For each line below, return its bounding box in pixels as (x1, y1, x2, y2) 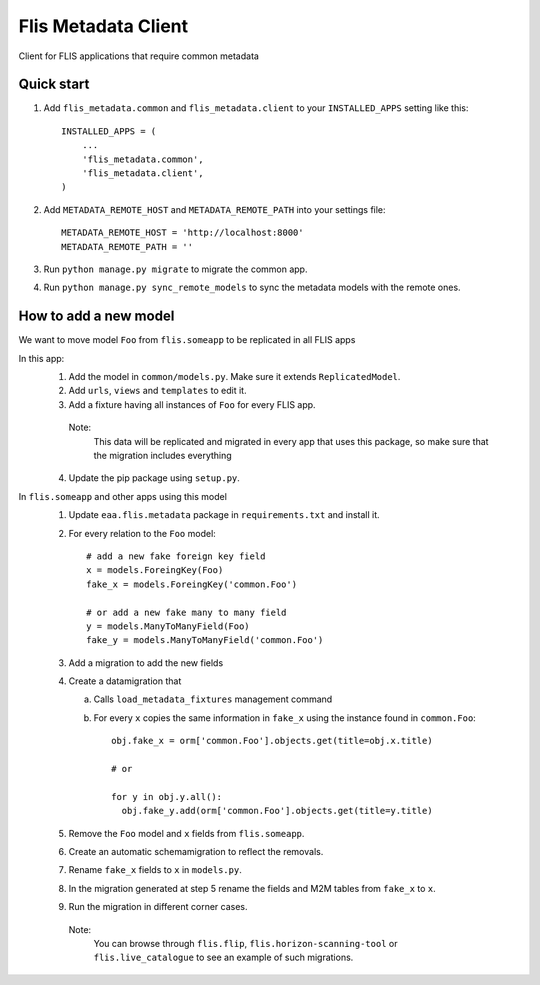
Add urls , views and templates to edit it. (68, 385, 247, 397)
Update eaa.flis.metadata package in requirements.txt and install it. (68, 509, 380, 521)
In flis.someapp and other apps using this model (18, 490, 227, 502)
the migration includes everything (93, 450, 232, 461)
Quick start (18, 76, 90, 93)
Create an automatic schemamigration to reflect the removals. (68, 845, 324, 857)
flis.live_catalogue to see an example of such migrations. (93, 951, 354, 964)
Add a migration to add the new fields (68, 656, 224, 669)
